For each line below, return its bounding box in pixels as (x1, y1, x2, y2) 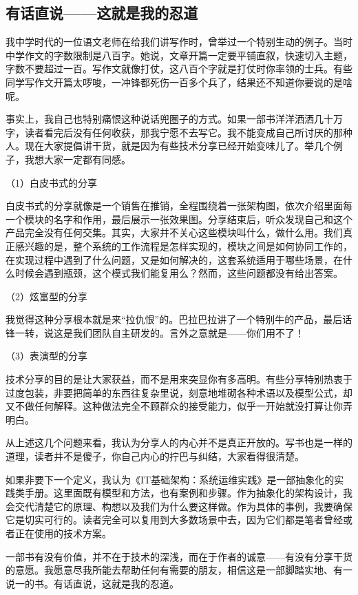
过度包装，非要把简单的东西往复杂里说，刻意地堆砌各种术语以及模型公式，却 (6, 385, 352, 399)
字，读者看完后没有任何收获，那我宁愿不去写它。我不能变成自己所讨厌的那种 (6, 125, 352, 139)
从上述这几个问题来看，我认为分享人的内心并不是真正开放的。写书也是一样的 (6, 435, 352, 450)
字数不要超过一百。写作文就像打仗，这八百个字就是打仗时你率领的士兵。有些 (6, 61, 352, 76)
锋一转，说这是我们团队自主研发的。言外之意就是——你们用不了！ (6, 325, 304, 340)
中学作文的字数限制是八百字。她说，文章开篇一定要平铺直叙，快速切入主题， (6, 48, 352, 62)
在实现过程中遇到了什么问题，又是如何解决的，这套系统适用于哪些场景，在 (6, 252, 343, 267)
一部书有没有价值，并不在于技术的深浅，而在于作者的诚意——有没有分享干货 (6, 549, 352, 563)
